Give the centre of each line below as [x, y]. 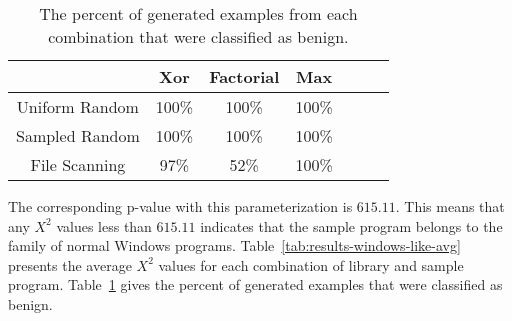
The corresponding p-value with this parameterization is [180, 206]
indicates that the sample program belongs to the [351, 225]
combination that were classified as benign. [198, 36]
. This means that [450, 206]
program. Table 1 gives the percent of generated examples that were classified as [255, 284]
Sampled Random [78, 135]
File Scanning [78, 164]
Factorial [244, 76]
